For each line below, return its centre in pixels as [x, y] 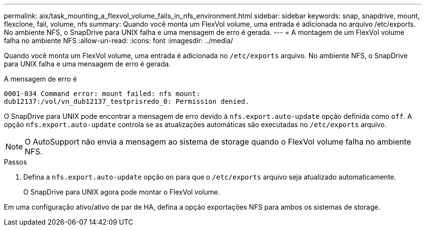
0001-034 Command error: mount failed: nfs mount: [102, 94]
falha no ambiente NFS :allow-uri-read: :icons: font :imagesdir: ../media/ [119, 41]
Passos [16, 162]
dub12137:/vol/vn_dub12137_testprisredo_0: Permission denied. [127, 101]
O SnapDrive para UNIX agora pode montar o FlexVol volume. [122, 192]
